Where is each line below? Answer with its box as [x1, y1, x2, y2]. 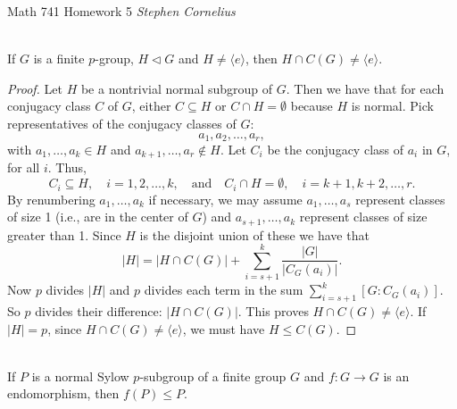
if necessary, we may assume [148, 189, 303, 208]
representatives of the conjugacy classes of [7, 113, 237, 132]
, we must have [182, 319, 265, 338]
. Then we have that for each [286, 79, 445, 97]
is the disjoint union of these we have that [139, 225, 370, 244]
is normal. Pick [351, 96, 434, 115]
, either [131, 96, 171, 115]
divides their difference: [35, 302, 162, 321]
